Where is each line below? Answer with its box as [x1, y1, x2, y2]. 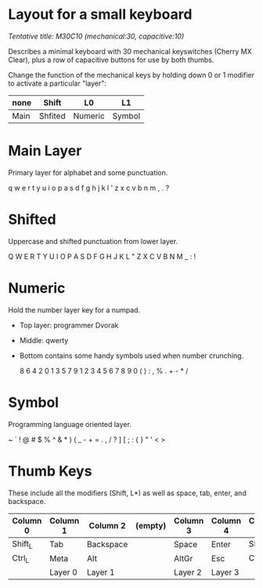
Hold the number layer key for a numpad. [8, 305, 141, 315]
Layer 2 [173, 567, 202, 578]
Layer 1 [87, 567, 115, 578]
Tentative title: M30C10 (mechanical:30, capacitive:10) [8, 31, 185, 41]
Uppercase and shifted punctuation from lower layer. [8, 236, 178, 246]
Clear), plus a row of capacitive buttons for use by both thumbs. [8, 55, 214, 64]
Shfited [38, 110, 66, 121]
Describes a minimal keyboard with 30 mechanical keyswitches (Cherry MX [8, 46, 252, 56]
